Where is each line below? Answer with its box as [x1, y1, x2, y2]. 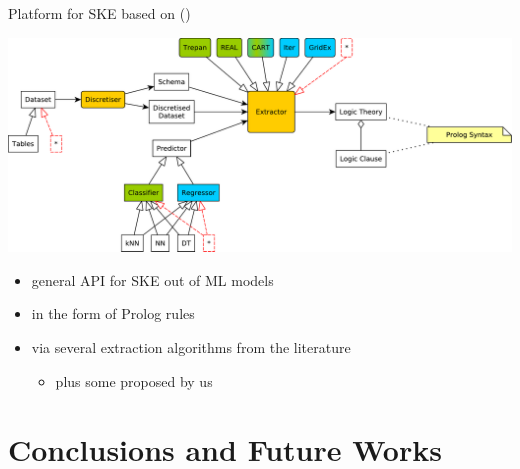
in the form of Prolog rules [31, 303, 195, 324]
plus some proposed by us [55, 370, 213, 391]
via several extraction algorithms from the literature [31, 336, 351, 357]
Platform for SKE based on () [8, 3, 191, 23]
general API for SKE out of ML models [31, 269, 274, 290]
